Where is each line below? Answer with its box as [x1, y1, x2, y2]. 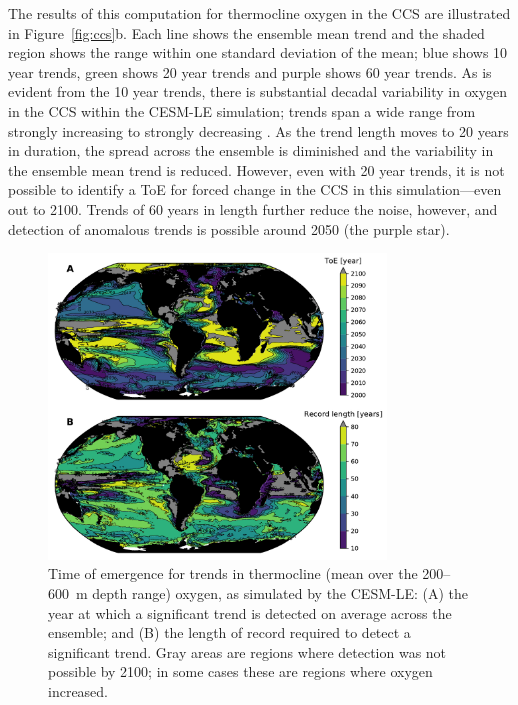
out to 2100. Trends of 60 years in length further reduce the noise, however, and [8, 198, 498, 219]
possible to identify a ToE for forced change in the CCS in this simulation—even [8, 179, 502, 200]
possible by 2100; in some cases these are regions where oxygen [48, 661, 433, 682]
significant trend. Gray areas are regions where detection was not [48, 641, 447, 662]
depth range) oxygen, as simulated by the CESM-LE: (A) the [92, 583, 468, 604]
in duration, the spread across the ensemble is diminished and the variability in [8, 140, 494, 161]
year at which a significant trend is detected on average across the [48, 602, 452, 623]
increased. [48, 681, 109, 701]
